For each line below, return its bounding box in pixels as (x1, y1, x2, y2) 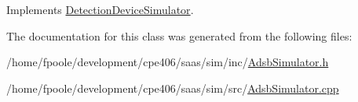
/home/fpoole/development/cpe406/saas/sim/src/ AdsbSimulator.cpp (6, 79, 339, 96)
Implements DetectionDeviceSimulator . (6, 2, 194, 17)
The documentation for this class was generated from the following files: (6, 27, 353, 44)
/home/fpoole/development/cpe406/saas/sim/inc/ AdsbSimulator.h (6, 54, 329, 70)
